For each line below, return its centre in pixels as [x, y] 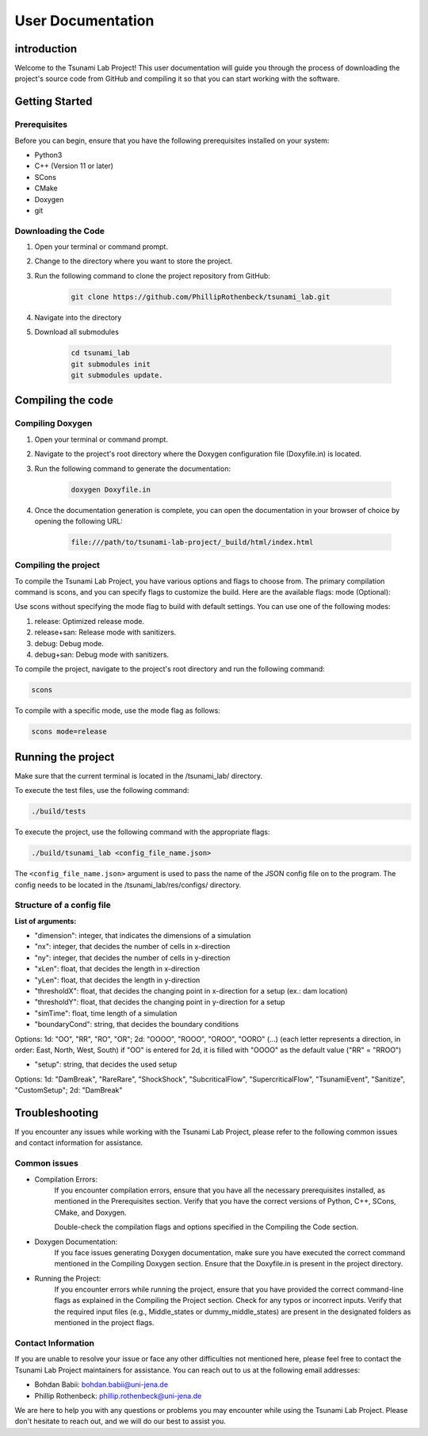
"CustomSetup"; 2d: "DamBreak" [69, 1090]
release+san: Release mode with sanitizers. [105, 632]
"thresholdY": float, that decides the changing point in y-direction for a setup [160, 1002]
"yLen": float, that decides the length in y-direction [117, 980]
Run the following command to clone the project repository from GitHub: [153, 276]
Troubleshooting [57, 1113]
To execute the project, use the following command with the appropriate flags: [142, 832]
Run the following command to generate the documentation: [133, 469]
